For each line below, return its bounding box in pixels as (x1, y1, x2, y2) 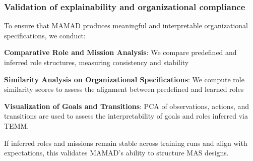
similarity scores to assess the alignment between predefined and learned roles (4, 84, 244, 94)
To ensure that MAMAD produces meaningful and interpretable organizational (4, 20, 248, 31)
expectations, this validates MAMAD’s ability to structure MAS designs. (4, 147, 229, 158)
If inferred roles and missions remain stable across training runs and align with (4, 137, 247, 148)
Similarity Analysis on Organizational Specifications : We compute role (4, 74, 244, 84)
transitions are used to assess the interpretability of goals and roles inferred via (4, 111, 248, 121)
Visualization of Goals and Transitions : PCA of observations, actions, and (4, 100, 249, 111)
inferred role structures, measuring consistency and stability (4, 57, 189, 67)
